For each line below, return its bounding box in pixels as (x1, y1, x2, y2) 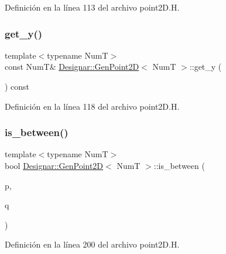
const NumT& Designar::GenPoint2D (5, 60, 139, 73)
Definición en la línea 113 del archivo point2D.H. (5, 1, 180, 13)
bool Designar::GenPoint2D (5, 160, 104, 171)
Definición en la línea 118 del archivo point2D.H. (5, 100, 180, 112)
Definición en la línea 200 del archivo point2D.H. (5, 238, 180, 250)
